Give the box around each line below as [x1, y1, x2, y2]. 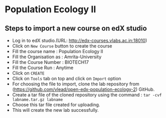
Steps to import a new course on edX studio [5, 24, 147, 33]
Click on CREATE [12, 70, 44, 76]
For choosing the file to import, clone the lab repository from [12, 81, 140, 87]
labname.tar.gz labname [12, 97, 63, 102]
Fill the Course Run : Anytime [12, 65, 74, 70]
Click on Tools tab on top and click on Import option [12, 76, 121, 81]
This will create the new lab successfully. [12, 107, 99, 113]
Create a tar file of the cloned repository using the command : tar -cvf [12, 92, 162, 98]
